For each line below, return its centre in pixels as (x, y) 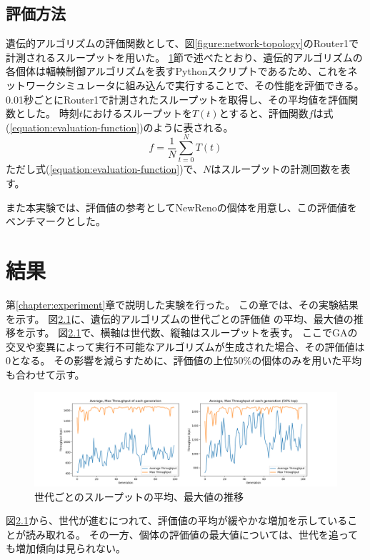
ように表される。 (193, 127)
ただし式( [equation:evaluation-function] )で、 (105, 169)
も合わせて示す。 (45, 374)
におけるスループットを (137, 113)
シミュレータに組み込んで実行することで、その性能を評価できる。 (210, 85)
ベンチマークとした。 (56, 221)
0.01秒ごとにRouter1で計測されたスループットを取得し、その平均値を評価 (177, 99)
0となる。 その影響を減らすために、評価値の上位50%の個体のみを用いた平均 (184, 360)
